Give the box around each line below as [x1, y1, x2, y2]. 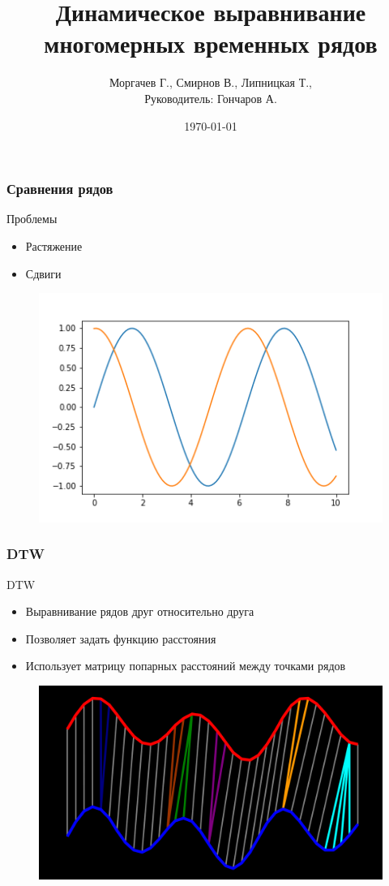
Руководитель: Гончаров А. [144, 89, 277, 106]
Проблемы [6, 210, 58, 227]
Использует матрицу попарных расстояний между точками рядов [25, 657, 346, 674]
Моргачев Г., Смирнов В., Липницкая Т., [109, 74, 312, 91]
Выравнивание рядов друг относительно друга [25, 603, 254, 620]
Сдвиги [25, 265, 62, 282]
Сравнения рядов [6, 178, 113, 199]
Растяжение [25, 237, 83, 254]
